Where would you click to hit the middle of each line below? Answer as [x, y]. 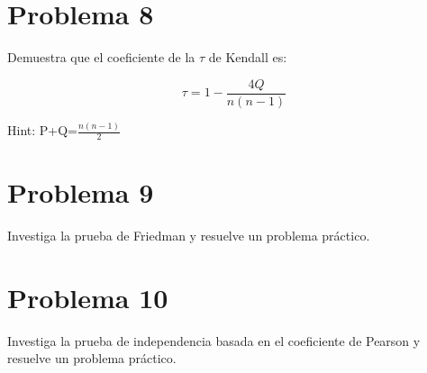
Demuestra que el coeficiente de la [101, 57]
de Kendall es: [248, 57]
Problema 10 [88, 297]
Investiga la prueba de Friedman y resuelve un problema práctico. [189, 236]
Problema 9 [81, 192]
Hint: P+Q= [42, 130]
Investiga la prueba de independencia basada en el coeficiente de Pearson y [214, 340]
